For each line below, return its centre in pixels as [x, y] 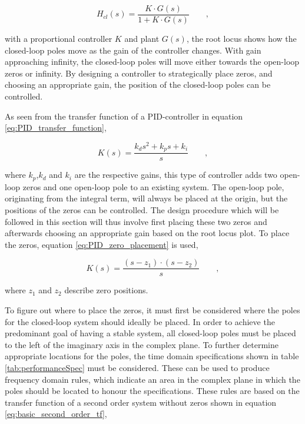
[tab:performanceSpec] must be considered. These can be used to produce [137, 368]
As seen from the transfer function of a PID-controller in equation [124, 116]
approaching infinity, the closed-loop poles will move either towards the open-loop [152, 62]
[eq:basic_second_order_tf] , [56, 414]
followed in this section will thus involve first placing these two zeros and [136, 221]
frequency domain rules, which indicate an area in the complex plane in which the [152, 379]
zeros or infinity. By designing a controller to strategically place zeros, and [139, 73]
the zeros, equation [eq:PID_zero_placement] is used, [102, 244]
